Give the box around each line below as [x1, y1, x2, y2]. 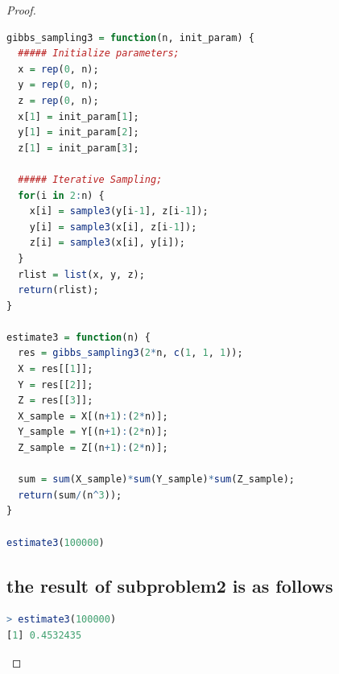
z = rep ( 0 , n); [18, 94, 99, 106]
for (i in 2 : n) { [18, 189, 105, 201]
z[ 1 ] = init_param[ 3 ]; [18, 142, 139, 154]
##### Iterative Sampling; [18, 173, 163, 185]
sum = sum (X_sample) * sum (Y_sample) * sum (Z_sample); [18, 473, 296, 486]
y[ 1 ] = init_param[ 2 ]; [18, 126, 139, 139]
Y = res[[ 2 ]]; [18, 378, 93, 391]
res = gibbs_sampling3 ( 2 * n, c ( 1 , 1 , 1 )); [18, 347, 243, 359]
